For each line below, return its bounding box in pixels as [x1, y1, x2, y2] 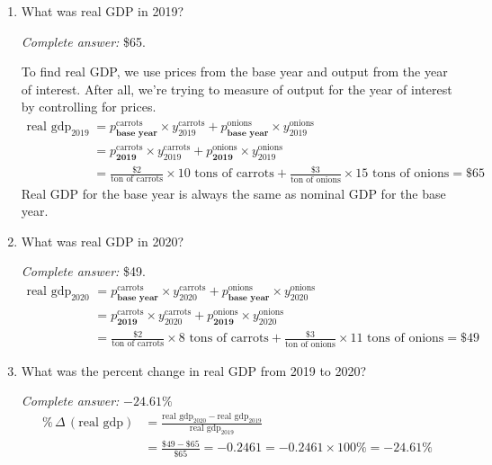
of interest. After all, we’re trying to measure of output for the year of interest [21, 79, 452, 98]
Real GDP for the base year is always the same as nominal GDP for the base [21, 183, 446, 202]
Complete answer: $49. [21, 262, 146, 281]
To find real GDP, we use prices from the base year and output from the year [21, 62, 448, 81]
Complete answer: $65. [21, 31, 146, 50]
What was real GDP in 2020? [21, 231, 184, 250]
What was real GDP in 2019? [21, 2, 184, 20]
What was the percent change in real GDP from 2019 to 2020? [21, 361, 367, 380]
